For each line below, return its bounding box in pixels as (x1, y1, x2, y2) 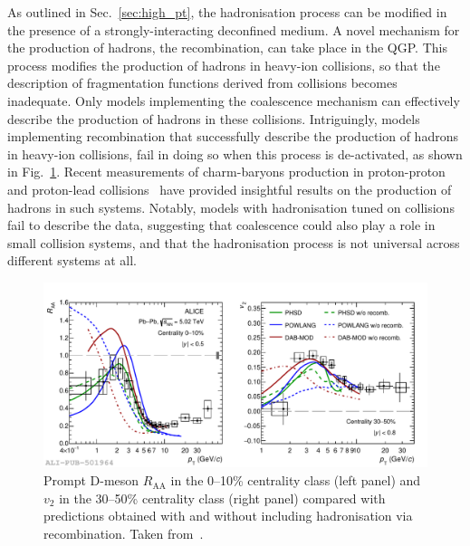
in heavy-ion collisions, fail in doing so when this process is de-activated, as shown (7, 144, 463, 163)
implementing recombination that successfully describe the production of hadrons (7, 127, 458, 146)
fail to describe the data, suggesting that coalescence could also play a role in (7, 216, 436, 235)
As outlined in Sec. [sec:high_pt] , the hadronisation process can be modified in (7, 3, 447, 21)
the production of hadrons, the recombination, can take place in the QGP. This (7, 38, 447, 57)
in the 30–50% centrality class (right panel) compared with (59, 488, 386, 507)
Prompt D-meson (43, 471, 139, 490)
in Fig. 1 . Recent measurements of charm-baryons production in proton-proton (7, 162, 446, 181)
